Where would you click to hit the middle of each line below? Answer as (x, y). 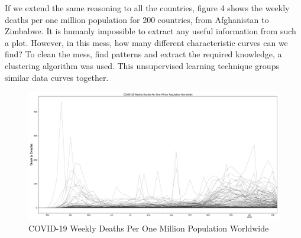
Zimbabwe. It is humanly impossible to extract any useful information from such (150, 31)
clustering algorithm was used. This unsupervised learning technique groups (142, 65)
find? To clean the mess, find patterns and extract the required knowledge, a (143, 54)
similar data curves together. (57, 77)
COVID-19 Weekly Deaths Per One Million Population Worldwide (149, 228)
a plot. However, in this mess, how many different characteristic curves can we (146, 42)
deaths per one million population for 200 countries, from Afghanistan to (137, 19)
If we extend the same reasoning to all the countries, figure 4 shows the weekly (147, 8)
